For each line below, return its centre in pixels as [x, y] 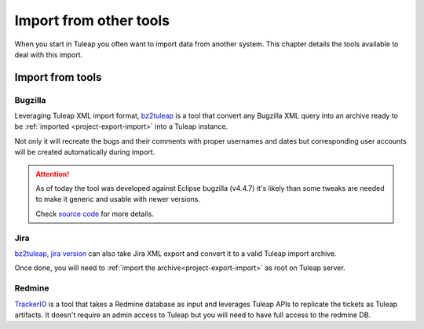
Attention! [53, 174]
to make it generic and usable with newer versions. [118, 199]
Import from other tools [92, 20]
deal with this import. [49, 54]
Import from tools [58, 77]
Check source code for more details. [95, 214]
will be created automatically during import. [85, 152]
